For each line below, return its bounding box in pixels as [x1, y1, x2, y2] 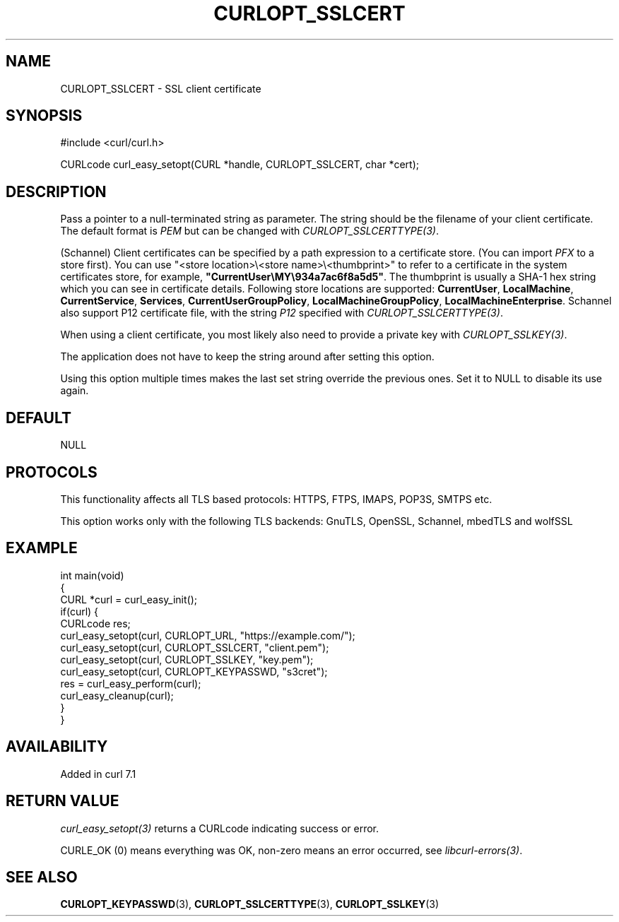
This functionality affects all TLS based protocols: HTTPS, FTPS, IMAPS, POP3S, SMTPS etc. [60, 492, 493, 505]
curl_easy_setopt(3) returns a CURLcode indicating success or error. [60, 822, 379, 834]
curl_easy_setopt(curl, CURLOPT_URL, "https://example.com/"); [60, 629, 355, 642]
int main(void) [60, 569, 124, 581]
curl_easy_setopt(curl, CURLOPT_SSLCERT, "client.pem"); [60, 641, 329, 654]
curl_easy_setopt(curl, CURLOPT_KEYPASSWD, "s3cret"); [60, 665, 328, 678]
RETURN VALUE [6, 792, 119, 810]
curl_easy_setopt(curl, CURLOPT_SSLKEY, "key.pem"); [60, 653, 314, 666]
